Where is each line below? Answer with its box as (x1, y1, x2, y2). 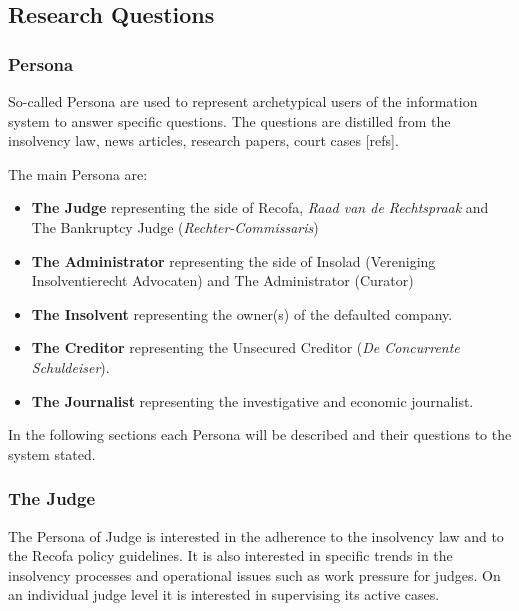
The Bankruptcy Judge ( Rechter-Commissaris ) (31, 216, 319, 237)
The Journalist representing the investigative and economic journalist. (31, 390, 474, 411)
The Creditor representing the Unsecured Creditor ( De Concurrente (31, 337, 460, 358)
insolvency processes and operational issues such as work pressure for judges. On (8, 564, 501, 585)
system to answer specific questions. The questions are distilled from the (8, 110, 451, 131)
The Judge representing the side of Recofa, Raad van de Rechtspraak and (31, 197, 489, 218)
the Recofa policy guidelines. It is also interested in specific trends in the (8, 545, 453, 566)
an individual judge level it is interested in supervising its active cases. (8, 584, 440, 605)
